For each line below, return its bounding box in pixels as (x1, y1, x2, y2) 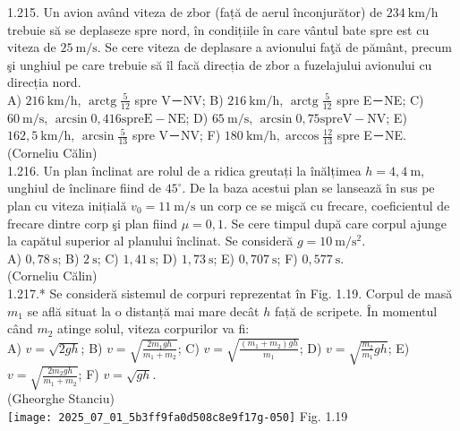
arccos (285, 130, 319, 143)
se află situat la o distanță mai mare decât (27, 301, 260, 320)
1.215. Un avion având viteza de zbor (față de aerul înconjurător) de (7, 3, 383, 21)
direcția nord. (7, 73, 81, 91)
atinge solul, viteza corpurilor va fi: (57, 319, 250, 338)
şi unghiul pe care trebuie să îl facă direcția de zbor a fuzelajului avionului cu (7, 55, 432, 73)
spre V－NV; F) (132, 125, 221, 144)
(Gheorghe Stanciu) (7, 389, 115, 408)
